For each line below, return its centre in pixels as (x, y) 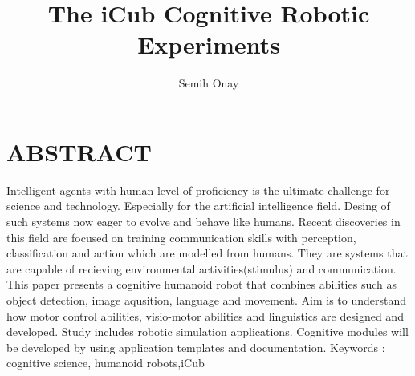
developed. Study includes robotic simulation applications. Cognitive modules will (207, 332)
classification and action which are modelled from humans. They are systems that (207, 253)
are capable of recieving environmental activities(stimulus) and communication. (201, 268)
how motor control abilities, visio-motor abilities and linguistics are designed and (205, 315)
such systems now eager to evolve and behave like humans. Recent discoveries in (203, 222)
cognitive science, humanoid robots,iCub (106, 363)
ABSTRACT (79, 151)
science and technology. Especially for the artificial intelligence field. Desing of (198, 206)
